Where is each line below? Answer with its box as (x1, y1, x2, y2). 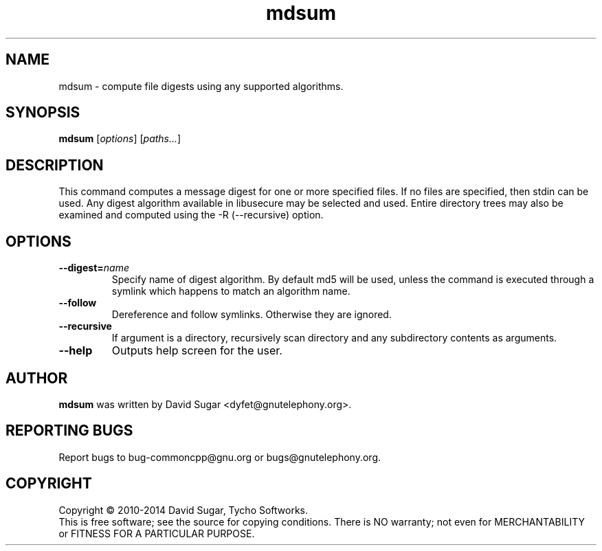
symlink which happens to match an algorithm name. (111, 285, 350, 297)
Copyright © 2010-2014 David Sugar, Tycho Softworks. (58, 504, 309, 516)
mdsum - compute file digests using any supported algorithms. (58, 80, 344, 92)
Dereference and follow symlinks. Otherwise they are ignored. (111, 308, 392, 321)
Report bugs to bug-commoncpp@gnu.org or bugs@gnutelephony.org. (58, 451, 381, 463)
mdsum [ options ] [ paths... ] (58, 133, 181, 145)
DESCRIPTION (5, 156, 104, 174)
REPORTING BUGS (5, 422, 133, 440)
